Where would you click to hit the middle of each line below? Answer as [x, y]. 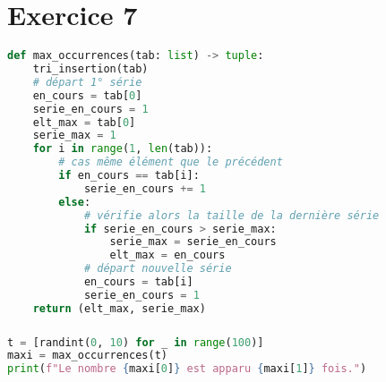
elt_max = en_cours [167, 255]
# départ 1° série [87, 82]
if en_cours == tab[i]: [129, 175]
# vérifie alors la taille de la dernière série [232, 215]
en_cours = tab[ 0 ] [87, 95]
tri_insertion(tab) [90, 69]
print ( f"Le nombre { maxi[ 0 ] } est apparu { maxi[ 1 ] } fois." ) [187, 369]
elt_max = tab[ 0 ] [84, 122]
